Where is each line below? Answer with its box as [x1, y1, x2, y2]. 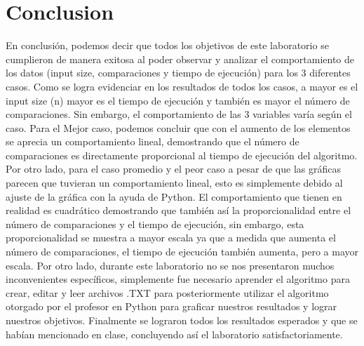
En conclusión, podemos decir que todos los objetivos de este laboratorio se [6, 38, 329, 53]
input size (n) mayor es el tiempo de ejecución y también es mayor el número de [6, 93, 350, 107]
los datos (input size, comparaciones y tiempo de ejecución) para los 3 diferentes [6, 65, 351, 80]
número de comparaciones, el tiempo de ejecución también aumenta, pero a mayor [6, 244, 359, 259]
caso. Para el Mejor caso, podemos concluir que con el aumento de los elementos [6, 120, 351, 135]
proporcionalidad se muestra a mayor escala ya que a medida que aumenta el [6, 230, 336, 245]
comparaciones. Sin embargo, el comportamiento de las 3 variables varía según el [6, 107, 352, 121]
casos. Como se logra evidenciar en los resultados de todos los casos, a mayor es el [6, 79, 358, 93]
